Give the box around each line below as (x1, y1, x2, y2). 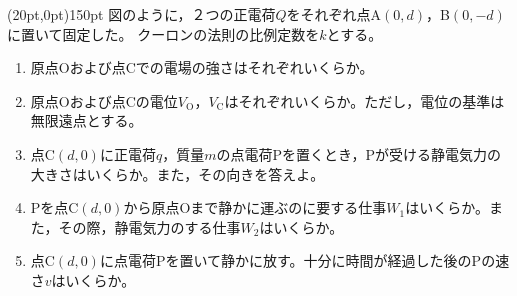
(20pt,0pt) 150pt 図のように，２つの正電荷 (7, 4, 276, 24)
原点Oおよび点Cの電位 (30, 90, 178, 111)
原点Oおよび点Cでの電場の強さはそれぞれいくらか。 (30, 57, 374, 78)
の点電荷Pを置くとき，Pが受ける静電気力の (216, 143, 502, 164)
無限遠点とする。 (30, 110, 143, 131)
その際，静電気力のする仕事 (58, 216, 241, 237)
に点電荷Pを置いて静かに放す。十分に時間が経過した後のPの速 (99, 250, 510, 271)
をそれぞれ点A (286, 4, 382, 24)
